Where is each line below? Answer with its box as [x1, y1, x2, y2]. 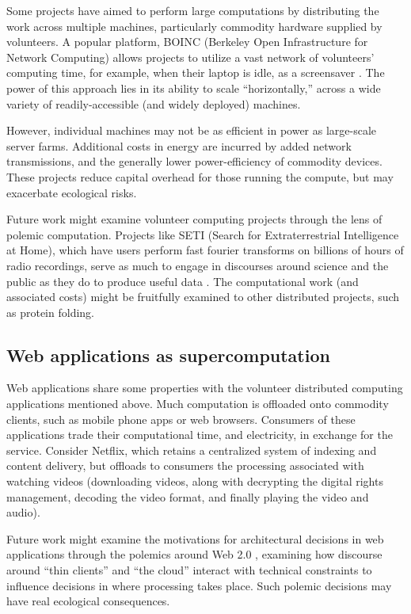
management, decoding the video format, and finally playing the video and [6, 488, 369, 505]
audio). [6, 504, 40, 521]
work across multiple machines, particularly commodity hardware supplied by [6, 17, 382, 34]
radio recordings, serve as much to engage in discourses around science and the [6, 257, 389, 273]
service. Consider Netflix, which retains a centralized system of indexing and [6, 441, 377, 458]
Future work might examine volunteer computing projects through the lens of [6, 211, 382, 227]
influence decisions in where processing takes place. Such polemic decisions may [6, 577, 392, 593]
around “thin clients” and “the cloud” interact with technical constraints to [6, 562, 372, 578]
